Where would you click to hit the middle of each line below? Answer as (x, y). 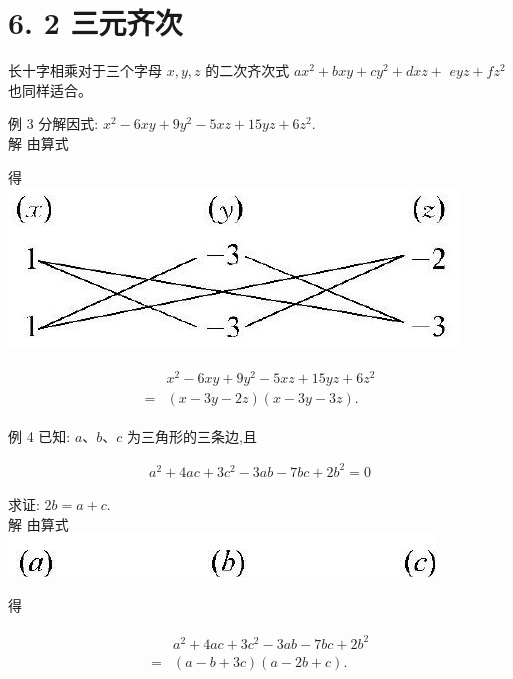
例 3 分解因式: (53, 123)
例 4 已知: (39, 435)
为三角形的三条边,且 (192, 435)
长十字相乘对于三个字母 (85, 70)
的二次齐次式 (247, 70)
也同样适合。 (50, 89)
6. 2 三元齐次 (95, 22)
